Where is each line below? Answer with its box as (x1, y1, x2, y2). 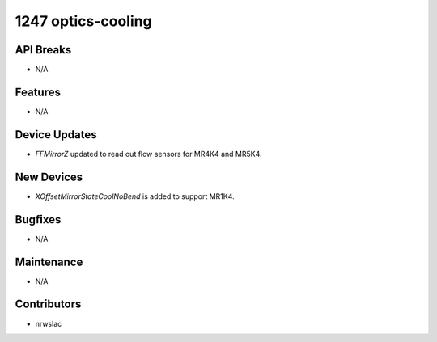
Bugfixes (15, 213, 62, 226)
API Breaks (15, 43, 72, 57)
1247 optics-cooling (15, 12, 153, 30)
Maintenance (15, 255, 83, 268)
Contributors (15, 298, 82, 311)
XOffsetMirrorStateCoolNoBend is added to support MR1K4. (35, 191, 235, 201)
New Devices (15, 170, 83, 184)
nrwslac (35, 319, 62, 328)
